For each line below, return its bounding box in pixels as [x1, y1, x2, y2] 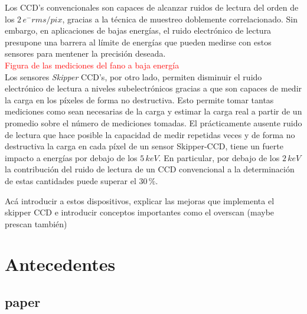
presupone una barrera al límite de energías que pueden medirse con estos [5, 35, 272, 48]
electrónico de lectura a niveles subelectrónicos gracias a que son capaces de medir [5, 82, 302, 94]
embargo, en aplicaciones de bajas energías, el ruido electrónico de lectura [5, 24, 272, 37]
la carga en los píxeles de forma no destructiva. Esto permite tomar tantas [5, 93, 274, 106]
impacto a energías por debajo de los [5, 151, 138, 163]
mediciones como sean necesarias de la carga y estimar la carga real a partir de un [5, 105, 302, 117]
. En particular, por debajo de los [158, 151, 280, 163]
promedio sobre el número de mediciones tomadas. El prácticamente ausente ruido [5, 116, 302, 129]
